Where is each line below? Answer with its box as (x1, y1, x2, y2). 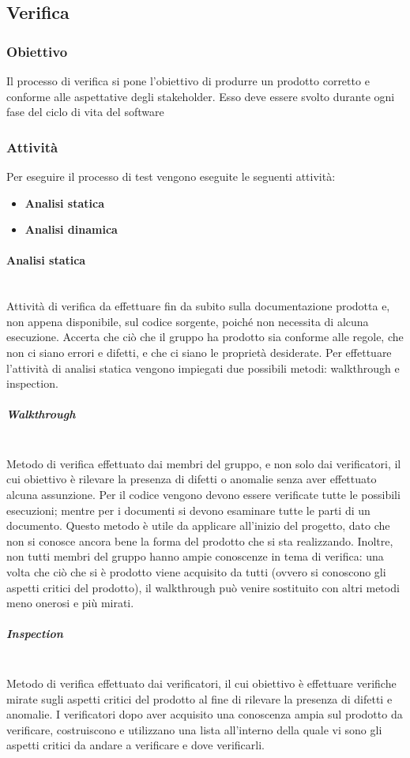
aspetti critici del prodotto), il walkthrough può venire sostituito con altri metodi (6, 579, 400, 595)
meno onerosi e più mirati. (6, 595, 134, 611)
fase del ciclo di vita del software (6, 103, 164, 120)
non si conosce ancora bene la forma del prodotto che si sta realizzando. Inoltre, (6, 532, 393, 549)
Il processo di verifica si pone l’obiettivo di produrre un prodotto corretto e (6, 73, 370, 88)
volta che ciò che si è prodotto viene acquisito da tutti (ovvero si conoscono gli (6, 564, 386, 580)
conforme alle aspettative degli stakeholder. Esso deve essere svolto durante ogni (6, 88, 395, 104)
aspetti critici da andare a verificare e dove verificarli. (6, 737, 265, 753)
